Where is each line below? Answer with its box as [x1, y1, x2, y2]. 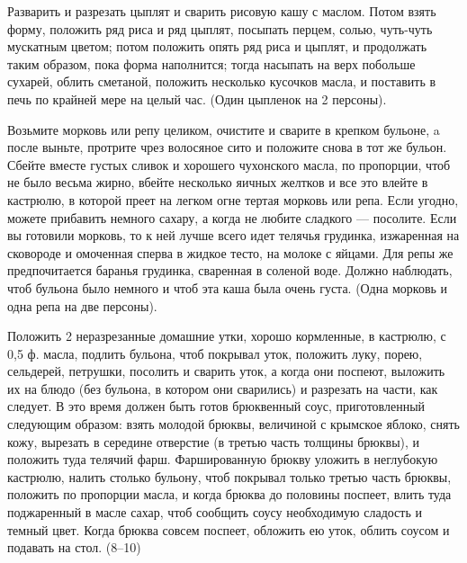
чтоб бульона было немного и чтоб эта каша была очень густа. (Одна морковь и [7, 278, 448, 297]
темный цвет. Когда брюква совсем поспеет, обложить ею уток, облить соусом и [7, 520, 450, 539]
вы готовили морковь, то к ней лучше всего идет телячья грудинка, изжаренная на [7, 226, 460, 245]
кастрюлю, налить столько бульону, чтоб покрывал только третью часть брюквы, [7, 467, 452, 486]
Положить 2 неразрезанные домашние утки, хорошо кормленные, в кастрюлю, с [7, 326, 446, 345]
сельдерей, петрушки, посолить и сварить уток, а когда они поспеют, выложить [7, 362, 445, 380]
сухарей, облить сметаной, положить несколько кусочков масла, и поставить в [7, 72, 436, 91]
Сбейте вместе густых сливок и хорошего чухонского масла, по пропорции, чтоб [7, 155, 451, 174]
